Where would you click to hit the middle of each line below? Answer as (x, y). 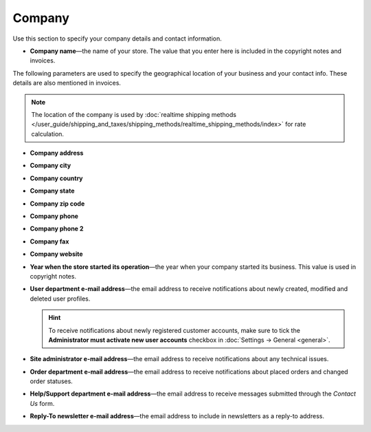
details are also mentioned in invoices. (67, 83)
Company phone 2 (57, 229)
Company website (56, 254)
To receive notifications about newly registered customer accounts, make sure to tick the (174, 330)
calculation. (48, 133)
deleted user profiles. (60, 299)
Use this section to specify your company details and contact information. (117, 39)
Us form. (42, 403)
